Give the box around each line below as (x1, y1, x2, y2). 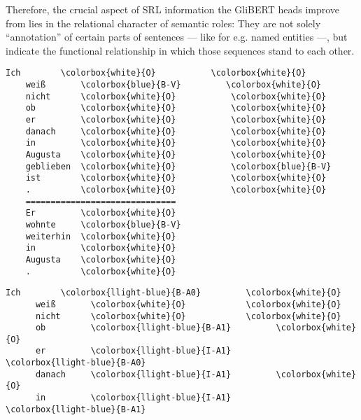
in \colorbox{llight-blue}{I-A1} (35, 393, 232, 403)
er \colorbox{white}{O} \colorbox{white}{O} (25, 115, 327, 125)
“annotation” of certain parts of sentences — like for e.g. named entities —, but (6, 29, 348, 44)
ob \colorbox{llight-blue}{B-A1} (35, 323, 232, 333)
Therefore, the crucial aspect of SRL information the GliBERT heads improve (6, 2, 340, 16)
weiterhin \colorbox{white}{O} (25, 231, 176, 241)
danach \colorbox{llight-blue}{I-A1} (35, 369, 232, 379)
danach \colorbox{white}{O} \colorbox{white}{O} (25, 126, 327, 136)
